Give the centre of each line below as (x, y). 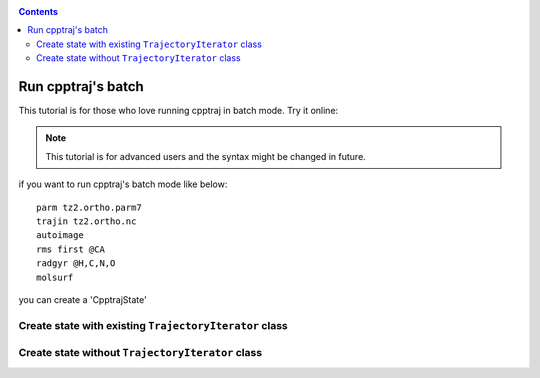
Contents (38, 11)
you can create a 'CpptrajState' (82, 299)
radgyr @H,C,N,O (76, 263)
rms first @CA (70, 249)
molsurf (55, 277)
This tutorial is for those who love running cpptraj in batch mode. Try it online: (178, 111)
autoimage (60, 235)
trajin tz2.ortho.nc (86, 221)
